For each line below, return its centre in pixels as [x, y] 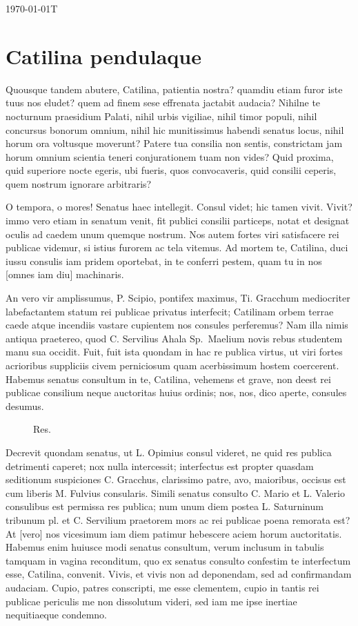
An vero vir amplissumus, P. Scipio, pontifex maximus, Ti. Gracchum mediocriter [178, 298]
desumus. [25, 405]
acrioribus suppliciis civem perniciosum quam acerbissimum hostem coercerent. [172, 365]
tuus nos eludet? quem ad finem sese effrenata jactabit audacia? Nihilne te [163, 102]
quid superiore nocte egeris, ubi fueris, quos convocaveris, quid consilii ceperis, [171, 170]
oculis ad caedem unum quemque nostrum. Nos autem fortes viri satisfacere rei [172, 234]
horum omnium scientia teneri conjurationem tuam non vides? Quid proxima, [170, 156]
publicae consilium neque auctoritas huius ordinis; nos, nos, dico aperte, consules [176, 392]
